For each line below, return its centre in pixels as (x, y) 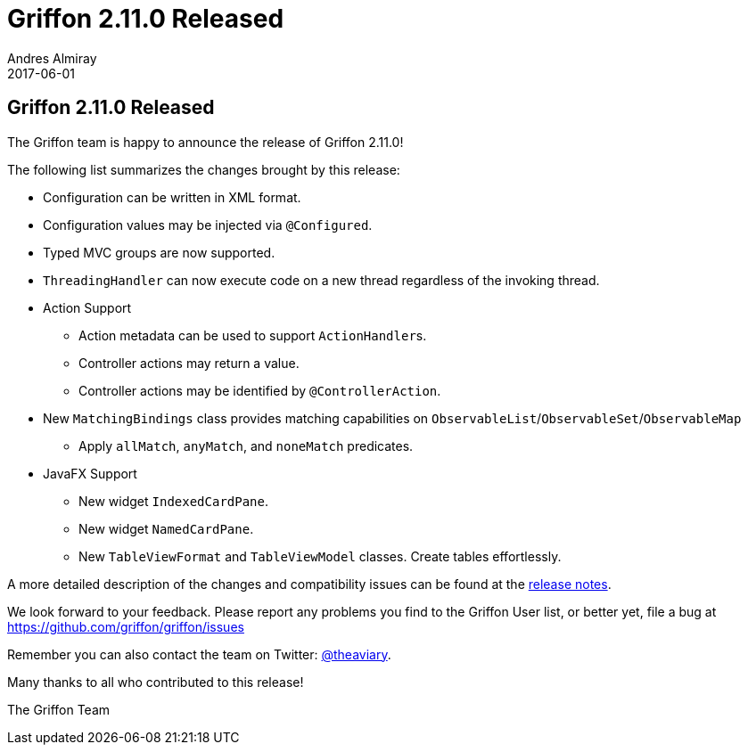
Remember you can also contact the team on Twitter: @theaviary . (199, 654)
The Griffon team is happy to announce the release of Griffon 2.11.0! (205, 142)
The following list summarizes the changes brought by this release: (204, 169)
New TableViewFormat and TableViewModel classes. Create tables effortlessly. (320, 556)
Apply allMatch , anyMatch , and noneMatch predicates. (246, 445)
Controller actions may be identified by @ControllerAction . (260, 390)
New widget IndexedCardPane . (174, 501)
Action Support (87, 307)
